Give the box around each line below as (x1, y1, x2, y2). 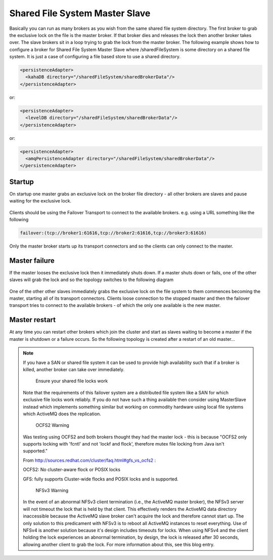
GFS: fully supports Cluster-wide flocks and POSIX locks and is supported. (23, 476, 179, 482)
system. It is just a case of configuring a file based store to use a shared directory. (9, 54, 180, 60)
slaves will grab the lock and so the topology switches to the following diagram (9, 276, 174, 283)
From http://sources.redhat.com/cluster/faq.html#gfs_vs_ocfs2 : (23, 457, 156, 463)
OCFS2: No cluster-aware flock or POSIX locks (23, 466, 121, 473)
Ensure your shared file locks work (35, 378, 108, 384)
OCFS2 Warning (35, 422, 69, 428)
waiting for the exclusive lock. (9, 198, 72, 204)
